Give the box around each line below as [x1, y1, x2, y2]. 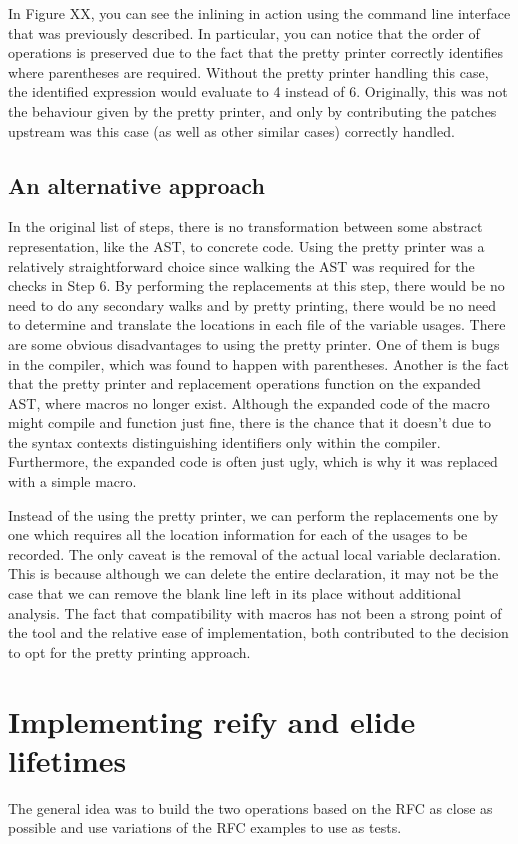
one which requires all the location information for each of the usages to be [8, 524, 468, 545]
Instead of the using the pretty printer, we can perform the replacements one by [8, 504, 499, 525]
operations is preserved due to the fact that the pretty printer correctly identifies [8, 42, 503, 63]
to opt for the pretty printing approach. [8, 641, 251, 662]
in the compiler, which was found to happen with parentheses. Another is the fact [8, 353, 509, 374]
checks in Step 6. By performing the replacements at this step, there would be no [8, 275, 505, 296]
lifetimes [8, 739, 127, 780]
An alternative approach [8, 169, 265, 200]
